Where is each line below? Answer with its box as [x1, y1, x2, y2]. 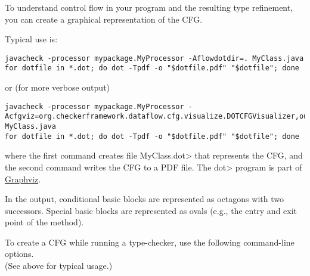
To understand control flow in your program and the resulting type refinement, [5, 1, 293, 13]
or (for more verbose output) [5, 81, 110, 94]
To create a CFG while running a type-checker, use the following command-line [5, 235, 294, 248]
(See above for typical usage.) [5, 259, 113, 272]
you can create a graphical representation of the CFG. [5, 13, 203, 25]
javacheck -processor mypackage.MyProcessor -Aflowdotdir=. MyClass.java [5, 54, 304, 63]
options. [5, 247, 34, 260]
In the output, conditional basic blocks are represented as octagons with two [5, 193, 284, 205]
